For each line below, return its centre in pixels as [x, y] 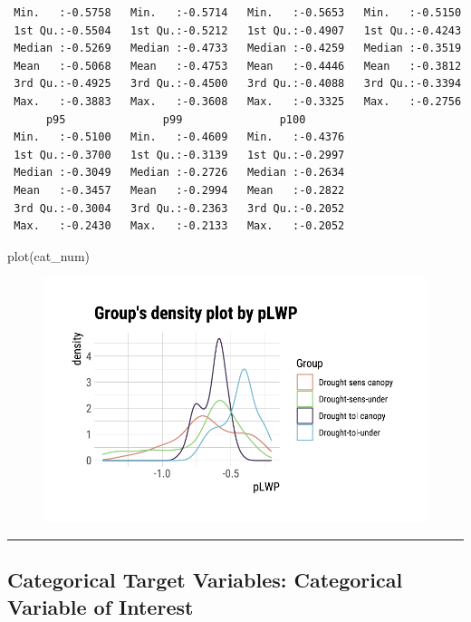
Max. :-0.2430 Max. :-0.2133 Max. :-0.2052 [179, 226]
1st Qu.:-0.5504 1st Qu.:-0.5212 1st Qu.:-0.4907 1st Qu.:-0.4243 [238, 30]
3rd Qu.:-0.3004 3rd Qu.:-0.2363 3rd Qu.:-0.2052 [179, 208]
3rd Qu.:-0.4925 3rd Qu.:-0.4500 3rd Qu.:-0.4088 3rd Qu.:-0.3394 [238, 84]
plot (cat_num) [49, 255]
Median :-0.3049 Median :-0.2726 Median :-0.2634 [179, 173]
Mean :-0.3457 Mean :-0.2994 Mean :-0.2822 [179, 190]
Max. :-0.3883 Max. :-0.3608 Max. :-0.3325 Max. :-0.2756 [238, 101]
